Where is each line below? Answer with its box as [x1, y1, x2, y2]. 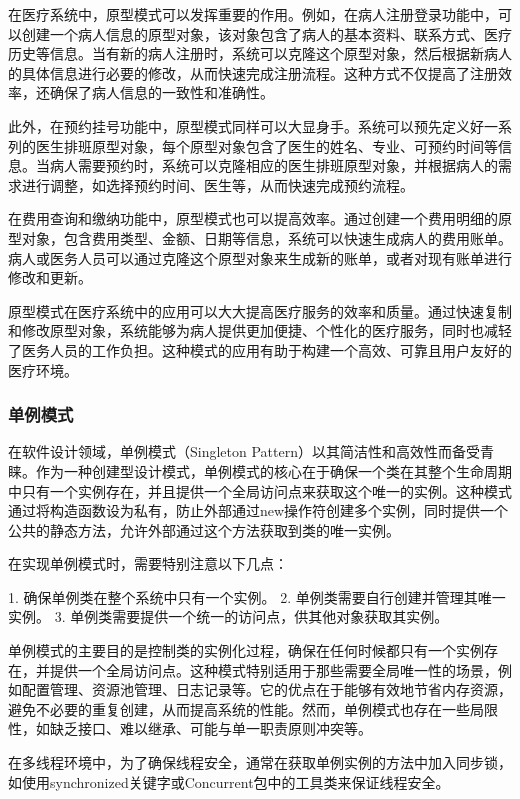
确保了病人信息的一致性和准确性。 [49, 82, 274, 103]
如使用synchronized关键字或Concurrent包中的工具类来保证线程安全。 [8, 771, 450, 792]
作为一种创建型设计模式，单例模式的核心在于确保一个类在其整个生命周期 [35, 460, 512, 481]
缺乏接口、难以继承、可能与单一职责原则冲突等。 [49, 718, 372, 739]
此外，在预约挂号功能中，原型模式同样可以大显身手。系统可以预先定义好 [8, 115, 484, 136]
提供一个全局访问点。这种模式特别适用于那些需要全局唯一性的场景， [49, 659, 498, 680]
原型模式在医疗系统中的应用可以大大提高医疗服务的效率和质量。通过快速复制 [8, 300, 512, 321]
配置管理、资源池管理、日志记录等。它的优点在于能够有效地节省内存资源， [21, 679, 512, 700]
